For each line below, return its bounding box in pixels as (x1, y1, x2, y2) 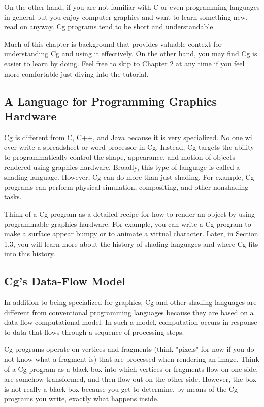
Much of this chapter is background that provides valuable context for (4, 38, 222, 49)
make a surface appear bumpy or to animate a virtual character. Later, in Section (4, 228, 258, 239)
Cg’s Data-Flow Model (4, 273, 125, 289)
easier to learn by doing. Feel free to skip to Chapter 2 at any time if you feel (4, 58, 245, 69)
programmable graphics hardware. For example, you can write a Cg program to (4, 218, 251, 229)
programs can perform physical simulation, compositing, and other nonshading (4, 181, 249, 192)
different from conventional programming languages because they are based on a (4, 307, 254, 317)
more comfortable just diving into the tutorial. (4, 68, 149, 79)
